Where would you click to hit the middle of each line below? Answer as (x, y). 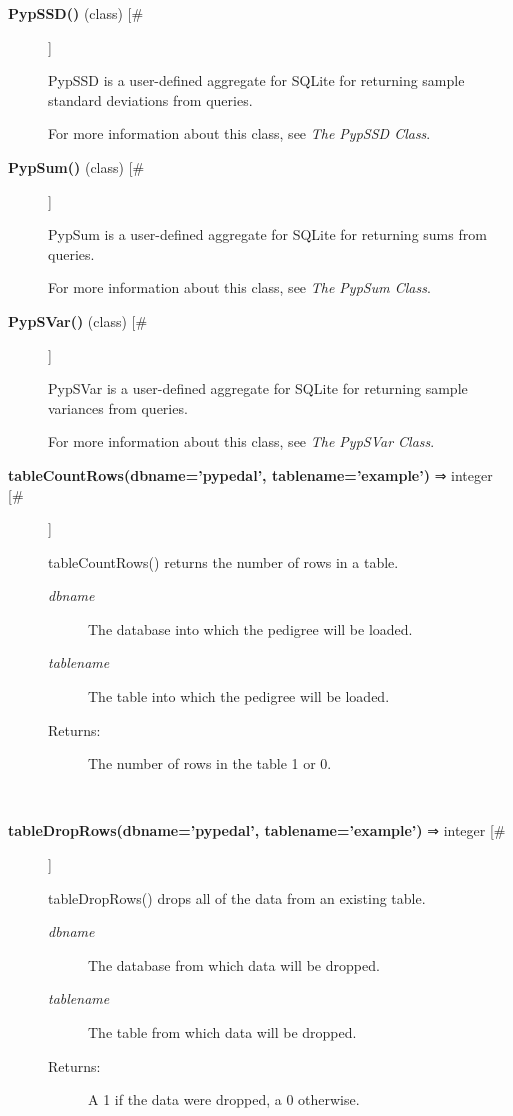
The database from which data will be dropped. (234, 964)
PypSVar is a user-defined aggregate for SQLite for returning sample (258, 388)
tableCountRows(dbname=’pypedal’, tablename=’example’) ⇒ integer (250, 474)
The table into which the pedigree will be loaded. (239, 696)
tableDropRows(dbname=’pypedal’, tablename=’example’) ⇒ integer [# (257, 830)
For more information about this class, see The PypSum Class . (239, 287)
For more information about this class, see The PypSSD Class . (239, 133)
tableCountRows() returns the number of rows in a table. (223, 561)
